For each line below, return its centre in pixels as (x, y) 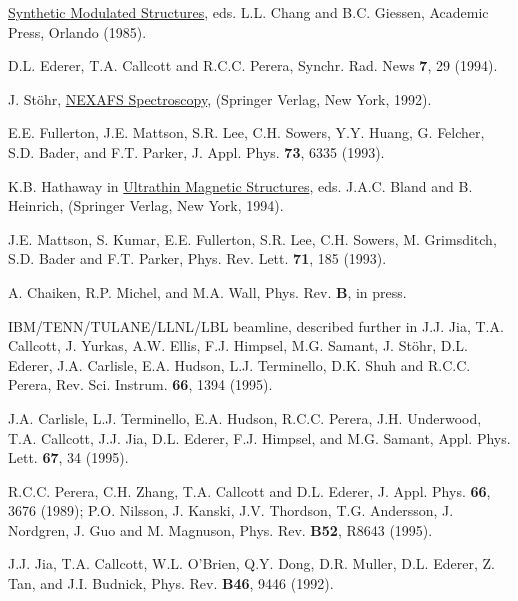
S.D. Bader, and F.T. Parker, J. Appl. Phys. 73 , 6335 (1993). (196, 151)
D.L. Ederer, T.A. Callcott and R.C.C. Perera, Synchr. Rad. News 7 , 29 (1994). (253, 65)
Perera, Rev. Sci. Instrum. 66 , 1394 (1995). (140, 384)
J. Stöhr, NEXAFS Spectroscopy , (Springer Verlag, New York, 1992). (220, 98)
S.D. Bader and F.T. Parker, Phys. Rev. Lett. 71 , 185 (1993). (197, 258)
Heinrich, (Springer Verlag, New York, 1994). (146, 205)
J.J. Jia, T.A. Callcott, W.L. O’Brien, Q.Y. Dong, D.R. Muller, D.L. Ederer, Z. (251, 563)
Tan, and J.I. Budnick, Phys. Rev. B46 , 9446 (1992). (171, 583)
